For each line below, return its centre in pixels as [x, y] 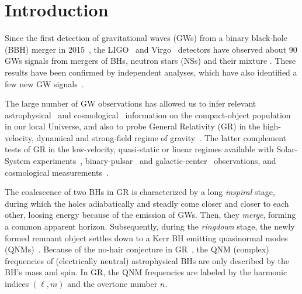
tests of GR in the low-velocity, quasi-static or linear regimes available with [139, 149]
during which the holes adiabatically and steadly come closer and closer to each [147, 203]
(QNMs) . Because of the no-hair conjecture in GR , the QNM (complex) [137, 249]
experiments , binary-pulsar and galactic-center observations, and [155, 161]
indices [17, 283]
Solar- [287, 149]
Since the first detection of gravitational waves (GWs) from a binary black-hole [146, 38]
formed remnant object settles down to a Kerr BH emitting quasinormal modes [146, 237]
